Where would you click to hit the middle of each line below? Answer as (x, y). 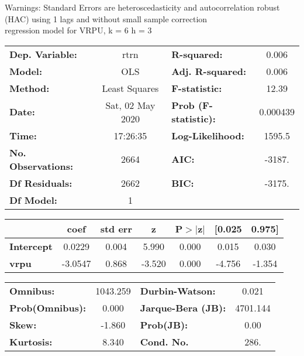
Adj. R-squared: (209, 71)
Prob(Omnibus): (48, 307)
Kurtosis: (31, 341)
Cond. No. (164, 341)
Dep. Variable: (43, 54)
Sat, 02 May (130, 105)
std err (116, 228)
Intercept (31, 246)
